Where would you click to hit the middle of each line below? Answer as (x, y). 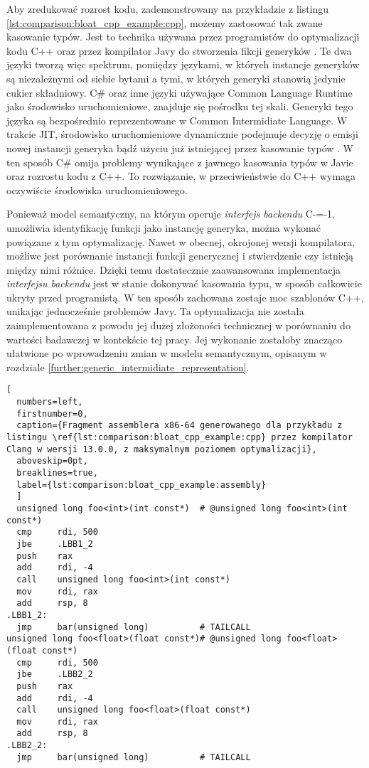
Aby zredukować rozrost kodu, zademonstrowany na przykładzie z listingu (168, 9)
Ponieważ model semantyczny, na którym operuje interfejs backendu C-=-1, (171, 214)
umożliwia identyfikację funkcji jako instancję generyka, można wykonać (164, 227)
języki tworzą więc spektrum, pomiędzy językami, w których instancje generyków (183, 64)
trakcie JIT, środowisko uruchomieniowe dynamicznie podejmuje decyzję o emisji (182, 134)
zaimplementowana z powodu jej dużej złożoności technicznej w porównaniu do (178, 325)
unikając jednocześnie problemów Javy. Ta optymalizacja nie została (155, 311)
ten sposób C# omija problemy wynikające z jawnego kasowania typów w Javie (180, 162)
